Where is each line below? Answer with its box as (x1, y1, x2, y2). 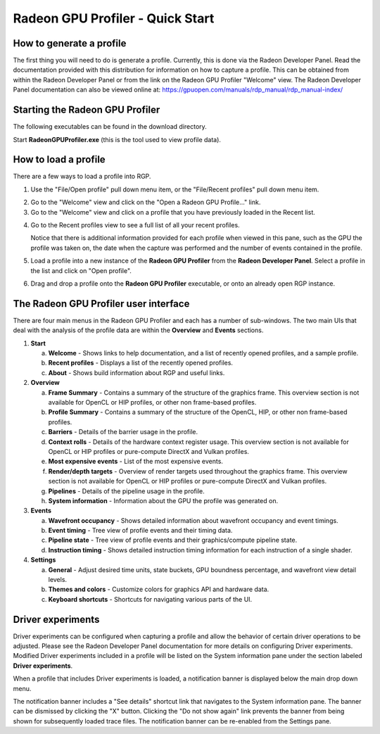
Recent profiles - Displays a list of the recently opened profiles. (48, 359, 234, 367)
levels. (48, 576, 67, 584)
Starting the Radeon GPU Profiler (13, 104, 160, 116)
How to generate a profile (13, 37, 127, 49)
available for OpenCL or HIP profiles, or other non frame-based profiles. (48, 398, 257, 406)
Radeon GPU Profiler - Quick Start (13, 11, 215, 26)
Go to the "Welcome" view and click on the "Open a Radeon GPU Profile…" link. (30, 198, 261, 207)
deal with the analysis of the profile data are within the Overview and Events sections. (13, 326, 264, 334)
